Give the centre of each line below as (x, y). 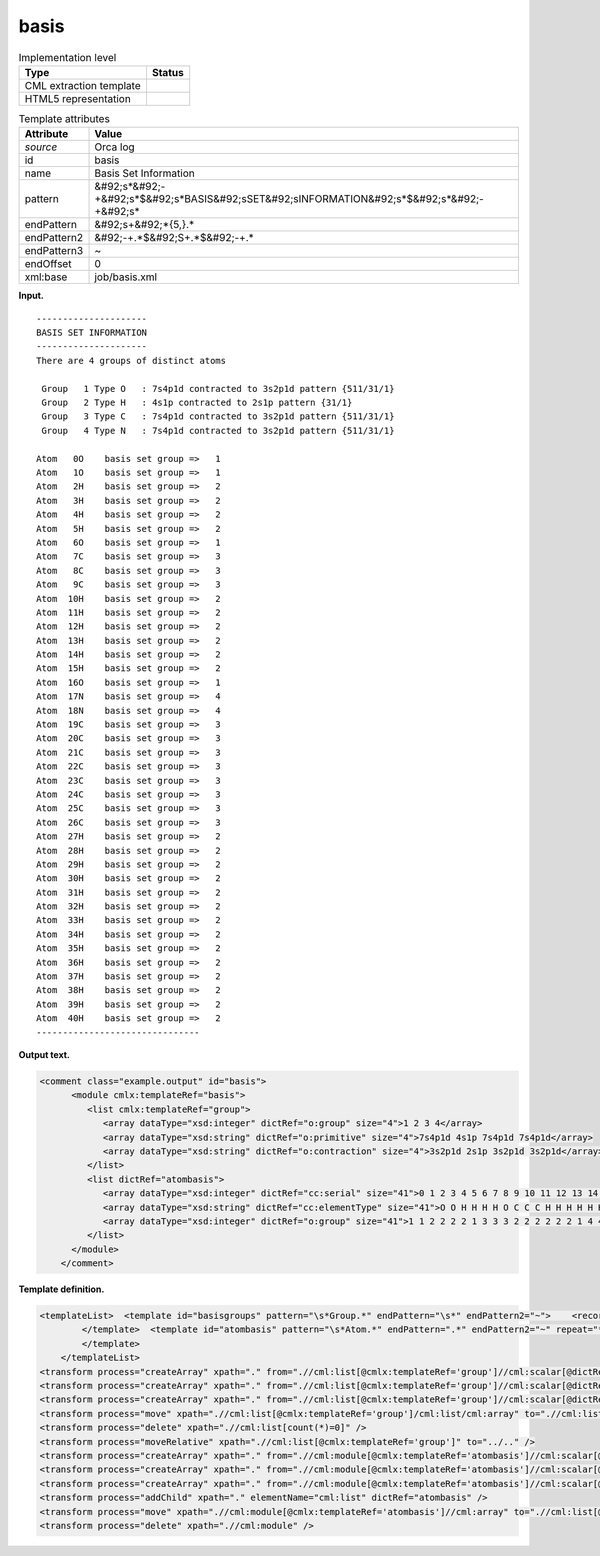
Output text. (44, 1054)
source (41, 147)
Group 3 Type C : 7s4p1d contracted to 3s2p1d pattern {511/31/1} (218, 416)
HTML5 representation (78, 98)
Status (167, 72)
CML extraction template (82, 85)
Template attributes (64, 119)
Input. (31, 296)
